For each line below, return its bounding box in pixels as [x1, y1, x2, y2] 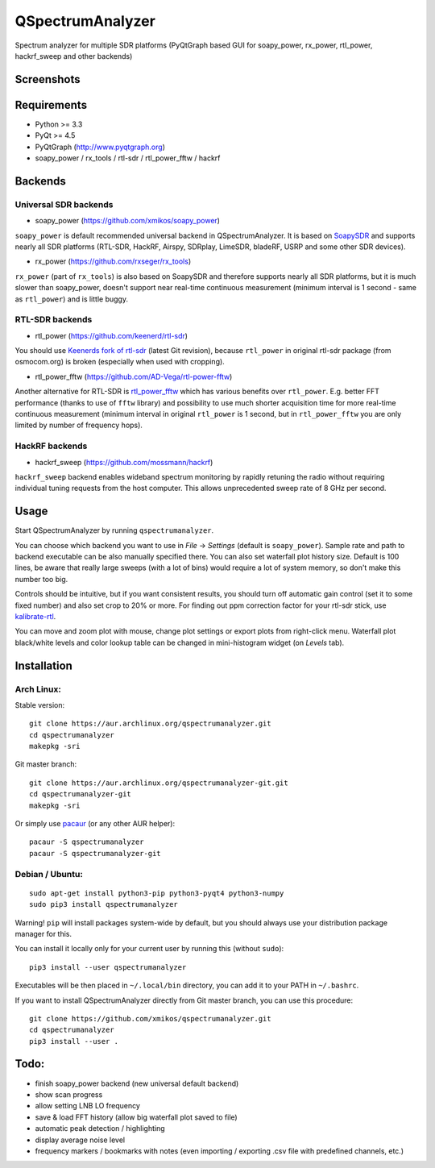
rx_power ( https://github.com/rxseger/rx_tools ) [35, 256, 192, 266]
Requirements [14, 98, 88, 112]
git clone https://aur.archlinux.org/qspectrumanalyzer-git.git [29, 778, 289, 788]
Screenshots [14, 73, 81, 86]
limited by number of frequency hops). [14, 420, 143, 430]
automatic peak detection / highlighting [35, 1124, 165, 1133]
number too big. [14, 574, 68, 584]
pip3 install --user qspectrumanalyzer [29, 962, 187, 971]
